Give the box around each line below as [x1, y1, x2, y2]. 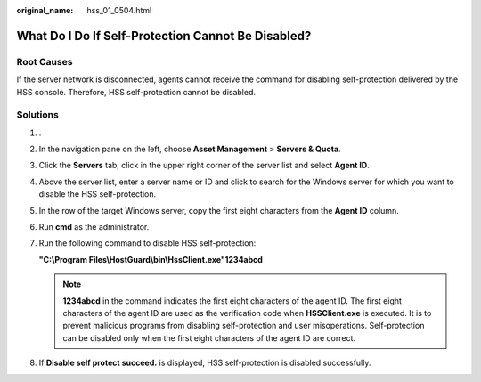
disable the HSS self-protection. [38, 189, 156, 199]
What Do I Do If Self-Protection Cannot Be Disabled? [16, 28, 312, 44]
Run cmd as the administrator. [38, 222, 150, 232]
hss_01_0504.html [86, 5, 152, 15]
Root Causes [16, 55, 73, 68]
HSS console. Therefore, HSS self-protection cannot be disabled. [16, 86, 257, 97]
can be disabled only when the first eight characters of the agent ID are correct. [62, 332, 356, 343]
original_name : [16, 5, 74, 15]
